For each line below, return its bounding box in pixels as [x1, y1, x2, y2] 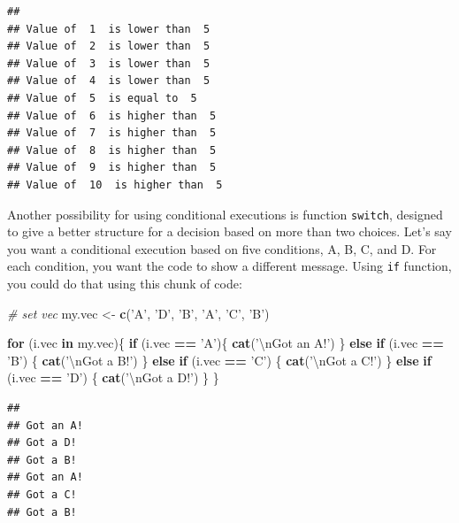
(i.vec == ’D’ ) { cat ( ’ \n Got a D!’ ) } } [7, 368, 219, 387]
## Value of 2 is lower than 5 [7, 40, 210, 53]
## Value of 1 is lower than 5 [7, 22, 210, 35]
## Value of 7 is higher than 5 [7, 127, 217, 140]
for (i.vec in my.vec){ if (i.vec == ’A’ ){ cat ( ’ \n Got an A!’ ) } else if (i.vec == [7, 334, 444, 352]
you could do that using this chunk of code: [7, 274, 242, 293]
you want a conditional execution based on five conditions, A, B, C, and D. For [7, 239, 437, 258]
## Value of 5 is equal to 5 [7, 91, 197, 104]
